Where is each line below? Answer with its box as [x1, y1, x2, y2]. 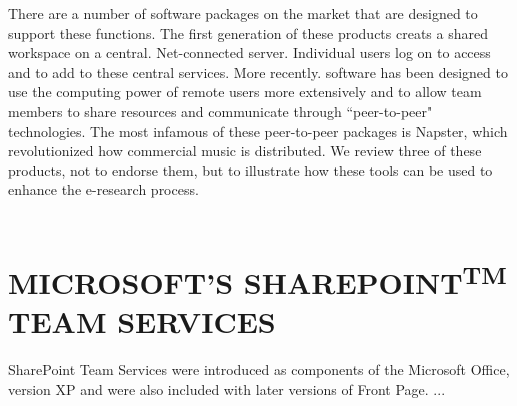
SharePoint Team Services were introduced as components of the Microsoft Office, [8, 359, 510, 380]
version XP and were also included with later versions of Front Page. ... [8, 378, 446, 399]
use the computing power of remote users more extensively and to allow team [8, 81, 482, 102]
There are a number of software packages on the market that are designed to [8, 3, 478, 23]
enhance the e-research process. [8, 179, 199, 200]
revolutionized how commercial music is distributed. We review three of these [8, 140, 482, 161]
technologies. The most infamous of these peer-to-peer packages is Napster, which [8, 120, 508, 141]
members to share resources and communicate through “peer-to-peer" [8, 100, 433, 121]
